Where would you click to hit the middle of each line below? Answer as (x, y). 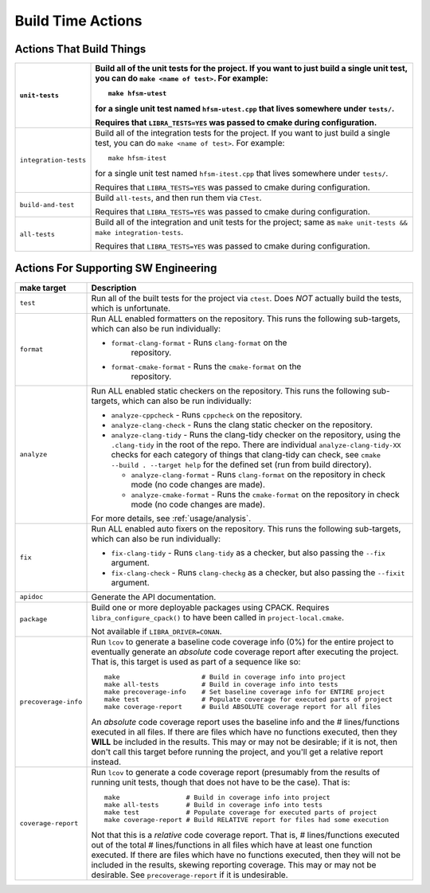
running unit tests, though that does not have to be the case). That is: (221, 782)
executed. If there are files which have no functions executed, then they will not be (246, 855)
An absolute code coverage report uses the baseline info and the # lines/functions (245, 722)
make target (43, 288)
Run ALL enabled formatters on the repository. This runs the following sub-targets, (246, 319)
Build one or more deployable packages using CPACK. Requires (210, 607)
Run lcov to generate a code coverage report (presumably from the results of (236, 772)
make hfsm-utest (137, 94)
